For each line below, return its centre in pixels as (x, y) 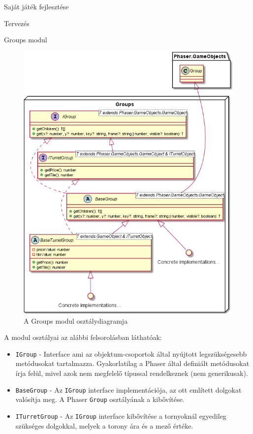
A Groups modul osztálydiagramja (76, 320)
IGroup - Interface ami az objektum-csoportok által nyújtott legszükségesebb (131, 353)
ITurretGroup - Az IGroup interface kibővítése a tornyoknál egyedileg (121, 416)
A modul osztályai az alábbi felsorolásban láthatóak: (83, 337)
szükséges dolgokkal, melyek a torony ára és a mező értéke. (104, 425)
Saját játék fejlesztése (36, 6)
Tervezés (17, 23)
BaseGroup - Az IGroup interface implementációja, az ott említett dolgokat (128, 389)
